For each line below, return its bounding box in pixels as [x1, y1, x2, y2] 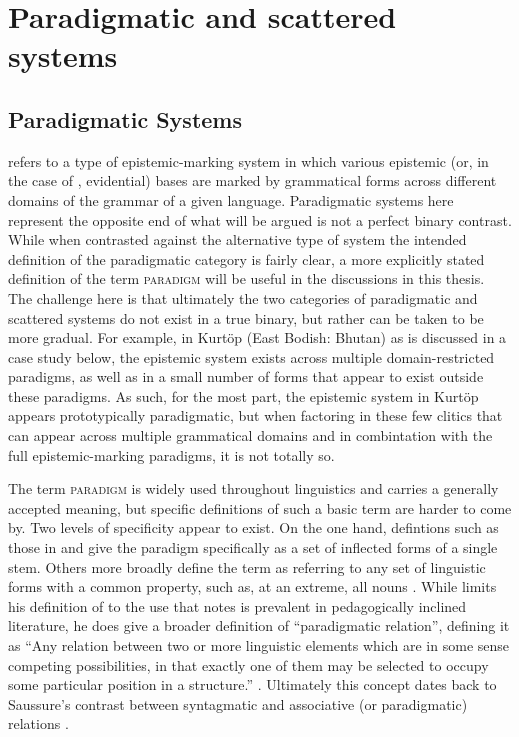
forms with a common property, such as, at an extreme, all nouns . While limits [8, 576, 497, 597]
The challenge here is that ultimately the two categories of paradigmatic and [8, 287, 478, 308]
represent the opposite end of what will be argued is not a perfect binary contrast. [8, 209, 512, 230]
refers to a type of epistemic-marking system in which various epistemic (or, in [8, 150, 489, 171]
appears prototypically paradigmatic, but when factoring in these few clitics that [8, 405, 503, 426]
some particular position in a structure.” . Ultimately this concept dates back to [8, 674, 497, 695]
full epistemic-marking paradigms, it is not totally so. [8, 444, 335, 465]
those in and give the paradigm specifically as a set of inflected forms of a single [8, 537, 498, 558]
